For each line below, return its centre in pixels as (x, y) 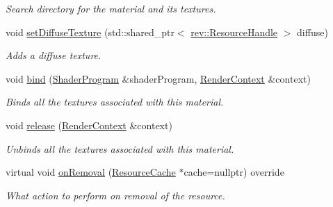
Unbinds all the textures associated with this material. (120, 148)
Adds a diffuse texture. (54, 55)
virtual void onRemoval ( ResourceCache (91, 172)
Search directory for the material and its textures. (111, 8)
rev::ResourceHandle (234, 32)
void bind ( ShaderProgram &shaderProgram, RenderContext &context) (158, 78)
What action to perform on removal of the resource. (115, 195)
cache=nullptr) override (234, 172)
